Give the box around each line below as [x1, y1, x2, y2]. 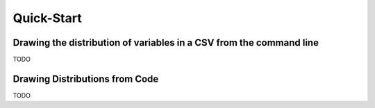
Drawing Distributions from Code [12, 73, 159, 84]
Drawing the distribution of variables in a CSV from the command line [12, 37, 319, 48]
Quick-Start [12, 10, 83, 26]
